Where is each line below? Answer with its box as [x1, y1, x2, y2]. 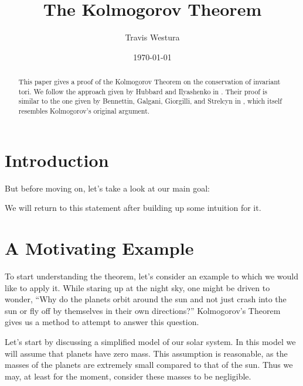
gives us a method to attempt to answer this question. [5, 316, 199, 328]
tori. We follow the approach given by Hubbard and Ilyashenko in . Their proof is [18, 86, 267, 96]
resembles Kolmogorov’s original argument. [18, 106, 150, 116]
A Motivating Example [5, 236, 194, 260]
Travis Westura [125, 31, 180, 43]
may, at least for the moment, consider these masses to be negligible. [5, 370, 251, 382]
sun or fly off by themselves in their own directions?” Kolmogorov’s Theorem [5, 304, 281, 316]
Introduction [5, 148, 109, 172]
